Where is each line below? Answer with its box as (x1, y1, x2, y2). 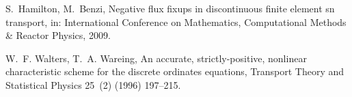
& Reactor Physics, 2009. (5, 28, 111, 42)
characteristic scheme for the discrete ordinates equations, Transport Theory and (5, 64, 344, 79)
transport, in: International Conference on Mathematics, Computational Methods (5, 14, 347, 29)
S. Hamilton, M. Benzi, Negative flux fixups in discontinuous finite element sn (5, 1, 335, 15)
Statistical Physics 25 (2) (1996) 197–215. (5, 77, 181, 92)
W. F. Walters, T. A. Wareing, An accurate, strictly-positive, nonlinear (5, 51, 307, 65)
